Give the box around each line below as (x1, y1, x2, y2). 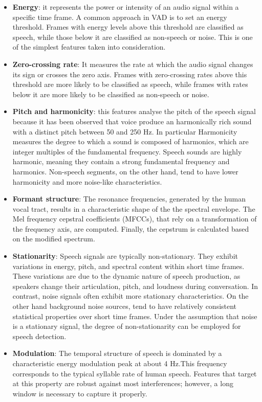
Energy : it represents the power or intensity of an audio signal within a (12, 2, 239, 12)
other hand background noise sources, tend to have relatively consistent (12, 301, 237, 311)
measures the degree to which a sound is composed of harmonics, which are (12, 136, 249, 147)
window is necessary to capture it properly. (12, 388, 147, 398)
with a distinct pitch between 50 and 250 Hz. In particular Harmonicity (12, 126, 237, 137)
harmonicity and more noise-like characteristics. (12, 176, 162, 187)
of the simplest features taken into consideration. (12, 41, 166, 52)
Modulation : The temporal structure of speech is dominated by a (12, 348, 222, 359)
